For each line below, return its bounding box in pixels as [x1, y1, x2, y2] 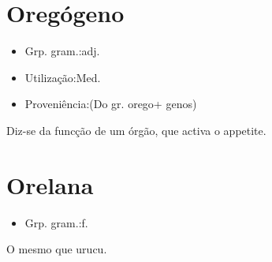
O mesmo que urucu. [6, 241, 107, 257]
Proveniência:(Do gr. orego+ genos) [24, 95, 197, 112]
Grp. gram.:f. [24, 214, 88, 230]
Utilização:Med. [24, 69, 101, 85]
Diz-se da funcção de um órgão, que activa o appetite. [6, 122, 266, 138]
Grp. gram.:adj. [24, 43, 100, 59]
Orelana [6, 168, 94, 200]
